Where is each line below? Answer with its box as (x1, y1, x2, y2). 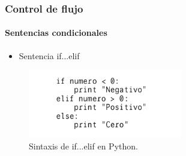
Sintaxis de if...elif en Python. (29, 139, 138, 152)
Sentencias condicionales (5, 26, 107, 39)
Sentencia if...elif (19, 49, 80, 62)
